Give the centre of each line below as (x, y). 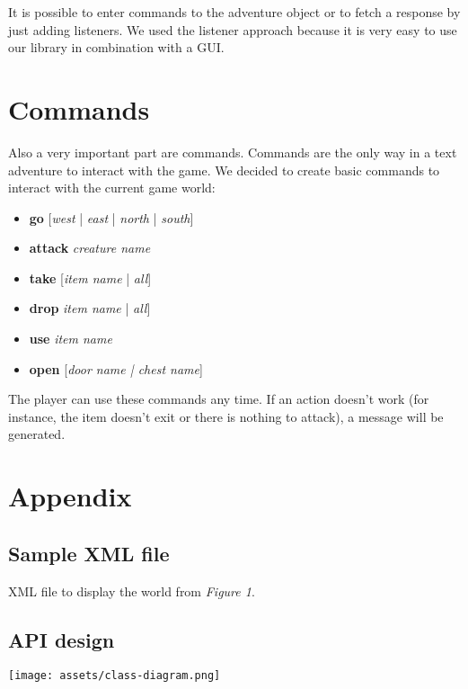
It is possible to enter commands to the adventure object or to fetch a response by (234, 12)
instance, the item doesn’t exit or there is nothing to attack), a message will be (226, 416)
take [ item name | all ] (90, 277)
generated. (37, 434)
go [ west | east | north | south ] (111, 217)
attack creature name (90, 248)
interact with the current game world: (112, 188)
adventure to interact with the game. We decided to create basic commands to (224, 170)
